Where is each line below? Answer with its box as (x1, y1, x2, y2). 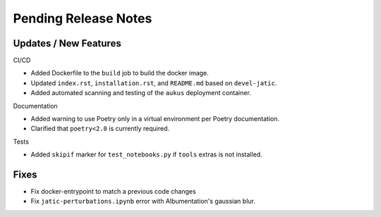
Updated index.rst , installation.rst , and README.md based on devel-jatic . (30, 78, 277, 87)
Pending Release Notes (13, 11, 152, 26)
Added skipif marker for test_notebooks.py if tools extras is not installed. (30, 150, 262, 159)
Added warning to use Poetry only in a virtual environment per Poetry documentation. (30, 115, 280, 123)
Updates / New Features (13, 37, 121, 49)
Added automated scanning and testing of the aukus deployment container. (30, 89, 252, 97)
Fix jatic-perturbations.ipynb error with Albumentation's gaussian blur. (30, 197, 255, 206)
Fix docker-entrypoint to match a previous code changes (30, 187, 197, 196)
